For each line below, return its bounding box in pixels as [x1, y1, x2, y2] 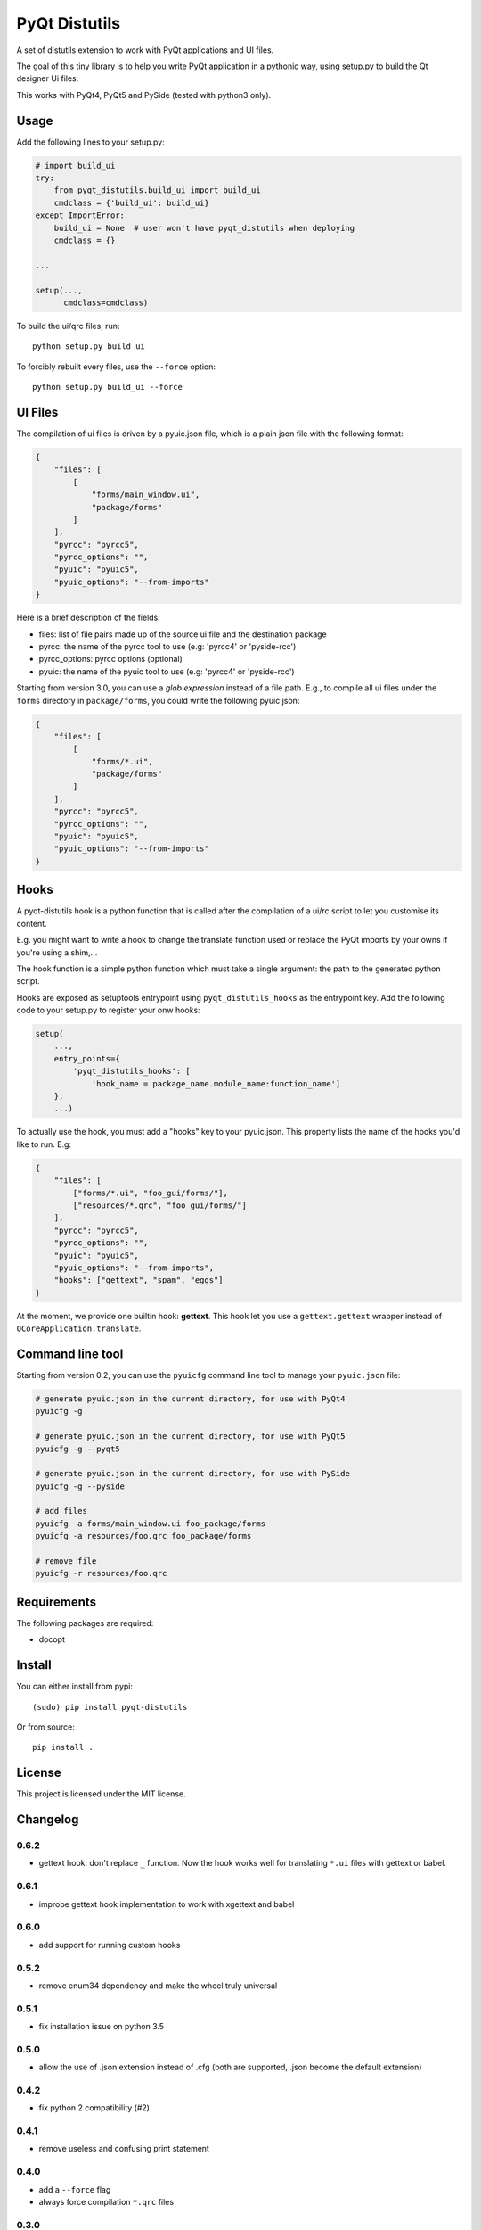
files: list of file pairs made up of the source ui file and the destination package [38, 629, 327, 640]
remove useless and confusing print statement [38, 2143, 209, 2154]
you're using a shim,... [16, 946, 98, 958]
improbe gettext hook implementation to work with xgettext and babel [38, 1898, 295, 1909]
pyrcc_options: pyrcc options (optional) [38, 654, 183, 665]
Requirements [16, 1594, 97, 1609]
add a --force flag [38, 2184, 111, 2194]
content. [16, 918, 48, 929]
